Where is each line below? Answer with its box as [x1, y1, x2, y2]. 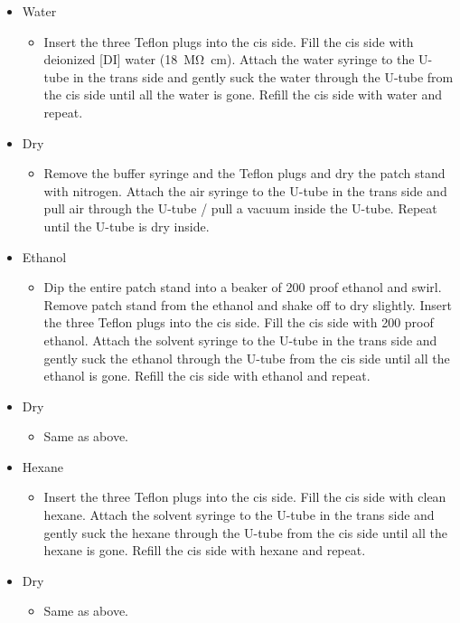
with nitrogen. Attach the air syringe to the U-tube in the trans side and [43, 181, 447, 200]
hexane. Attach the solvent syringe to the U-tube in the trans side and [43, 505, 435, 524]
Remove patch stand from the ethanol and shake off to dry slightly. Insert [43, 295, 452, 314]
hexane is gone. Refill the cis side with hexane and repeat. [43, 541, 366, 560]
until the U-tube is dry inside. [43, 216, 210, 235]
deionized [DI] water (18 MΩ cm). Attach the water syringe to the [43, 50, 415, 69]
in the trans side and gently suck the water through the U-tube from [72, 67, 454, 86]
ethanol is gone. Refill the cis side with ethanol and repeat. [43, 366, 371, 385]
